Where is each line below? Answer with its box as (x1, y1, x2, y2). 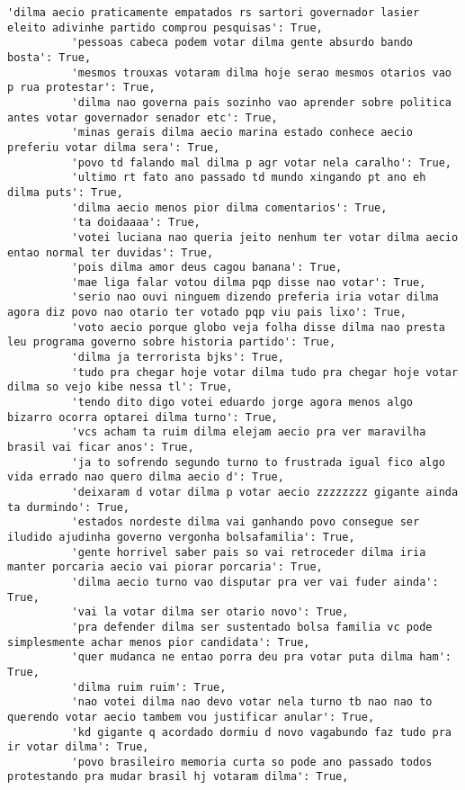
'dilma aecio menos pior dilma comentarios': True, (71, 201, 388, 214)
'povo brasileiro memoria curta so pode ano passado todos (71, 755, 433, 768)
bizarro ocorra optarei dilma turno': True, (7, 410, 278, 424)
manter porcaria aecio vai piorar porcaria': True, (7, 561, 323, 574)
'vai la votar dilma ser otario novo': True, (71, 606, 349, 619)
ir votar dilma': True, (7, 741, 149, 754)
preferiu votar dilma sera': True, (7, 140, 220, 154)
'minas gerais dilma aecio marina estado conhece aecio (71, 126, 414, 139)
